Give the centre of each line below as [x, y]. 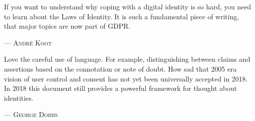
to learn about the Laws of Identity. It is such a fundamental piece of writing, [122, 16]
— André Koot [28, 42]
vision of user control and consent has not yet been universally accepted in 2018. [126, 78]
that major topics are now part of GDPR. [67, 26]
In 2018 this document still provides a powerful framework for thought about [121, 88]
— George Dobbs [31, 114]
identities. [19, 98]
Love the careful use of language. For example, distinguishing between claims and [127, 59]
